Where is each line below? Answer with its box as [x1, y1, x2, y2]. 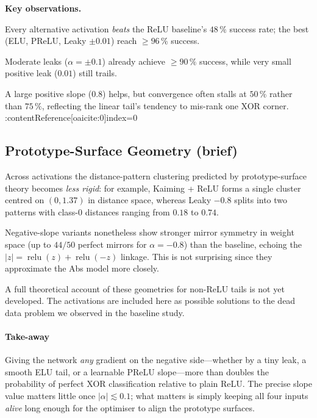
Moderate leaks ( [5, 54, 68, 67]
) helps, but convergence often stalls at [102, 87, 247, 99]
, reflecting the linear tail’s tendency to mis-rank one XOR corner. [41, 99, 289, 112]
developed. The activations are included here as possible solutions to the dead [5, 294, 296, 307]
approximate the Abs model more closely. [5, 262, 159, 275]
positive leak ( [5, 67, 58, 79]
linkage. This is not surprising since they [120, 250, 272, 262]
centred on [5, 193, 45, 206]
